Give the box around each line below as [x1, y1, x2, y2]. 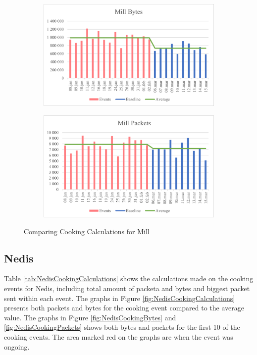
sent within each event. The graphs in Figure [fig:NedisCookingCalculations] [4, 293, 235, 303]
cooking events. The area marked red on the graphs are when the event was [4, 331, 233, 342]
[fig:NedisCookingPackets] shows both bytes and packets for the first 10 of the [4, 322, 240, 332]
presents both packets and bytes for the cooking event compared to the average [4, 303, 244, 313]
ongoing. [4, 341, 30, 352]
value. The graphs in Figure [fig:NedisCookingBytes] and [4, 312, 176, 322]
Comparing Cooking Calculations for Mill [24, 226, 150, 236]
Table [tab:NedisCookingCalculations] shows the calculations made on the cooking [4, 273, 254, 284]
